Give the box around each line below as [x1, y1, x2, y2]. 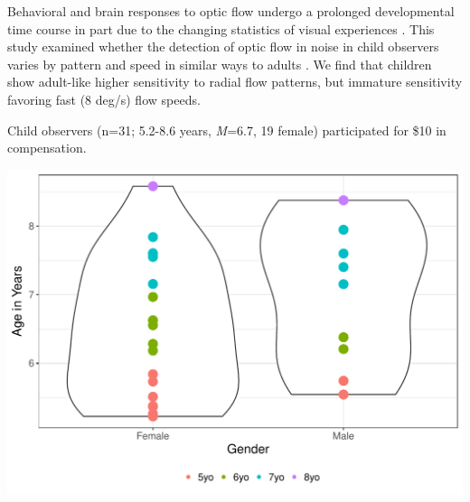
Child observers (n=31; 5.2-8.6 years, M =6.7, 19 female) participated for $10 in [7, 120, 446, 139]
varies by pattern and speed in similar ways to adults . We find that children [7, 54, 432, 73]
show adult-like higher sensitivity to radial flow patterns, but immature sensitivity [7, 72, 463, 91]
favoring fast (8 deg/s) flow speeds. [7, 89, 201, 108]
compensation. [7, 138, 87, 157]
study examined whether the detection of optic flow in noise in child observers [7, 37, 439, 56]
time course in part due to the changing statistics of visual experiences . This [7, 19, 435, 38]
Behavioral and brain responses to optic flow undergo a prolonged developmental [7, 2, 455, 20]
